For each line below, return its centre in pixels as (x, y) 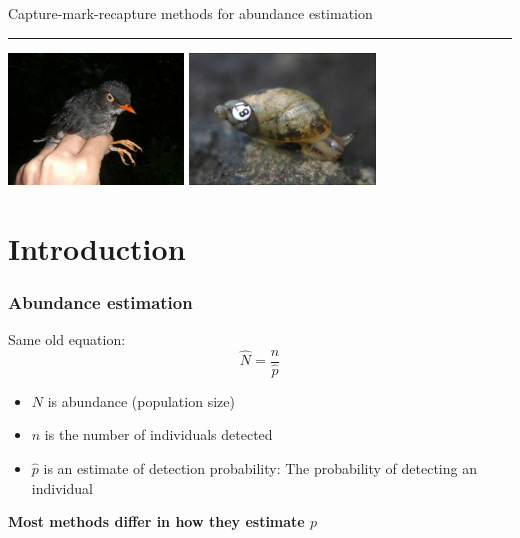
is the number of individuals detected (158, 434)
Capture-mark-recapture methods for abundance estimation (190, 13)
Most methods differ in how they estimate (156, 521)
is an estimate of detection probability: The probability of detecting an (260, 467)
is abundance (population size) (141, 400)
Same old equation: (67, 339)
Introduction (97, 247)
